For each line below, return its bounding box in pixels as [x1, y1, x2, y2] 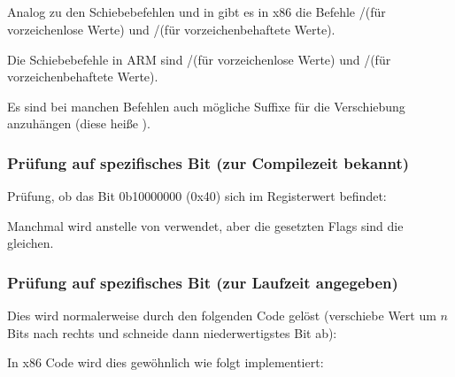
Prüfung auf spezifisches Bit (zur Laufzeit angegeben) [7, 271, 398, 293]
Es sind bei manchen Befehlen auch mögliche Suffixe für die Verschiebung [7, 96, 405, 115]
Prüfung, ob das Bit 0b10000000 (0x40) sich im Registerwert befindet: [7, 187, 387, 205]
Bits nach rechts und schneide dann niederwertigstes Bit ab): [7, 323, 337, 342]
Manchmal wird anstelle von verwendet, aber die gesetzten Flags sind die [7, 216, 404, 235]
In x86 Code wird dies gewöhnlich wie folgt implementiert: [7, 353, 324, 372]
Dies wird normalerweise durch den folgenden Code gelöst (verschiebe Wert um [7, 306, 436, 325]
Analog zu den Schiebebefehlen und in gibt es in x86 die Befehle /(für [7, 3, 386, 21]
